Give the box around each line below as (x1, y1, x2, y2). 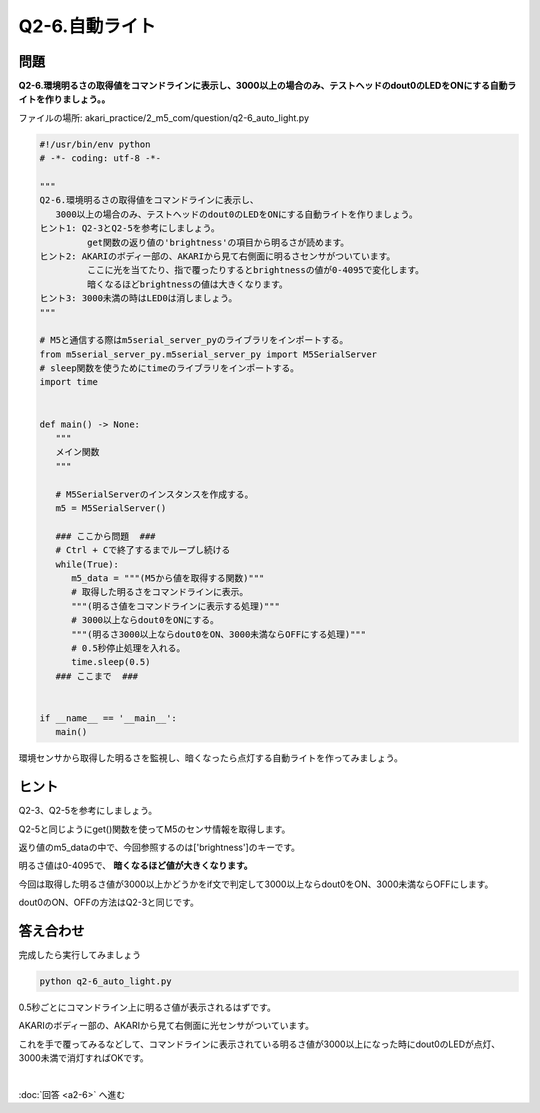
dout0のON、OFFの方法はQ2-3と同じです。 (18, 896, 199, 909)
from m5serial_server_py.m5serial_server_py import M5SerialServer (39, 348, 378, 360)
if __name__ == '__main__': (39, 712, 177, 724)
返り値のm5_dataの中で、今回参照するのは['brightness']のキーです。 (18, 841, 300, 853)
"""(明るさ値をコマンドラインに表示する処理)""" (71, 600, 280, 612)
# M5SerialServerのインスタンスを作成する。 (55, 488, 254, 500)
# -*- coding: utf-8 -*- (39, 153, 162, 164)
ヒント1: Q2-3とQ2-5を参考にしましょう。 (39, 223, 220, 234)
